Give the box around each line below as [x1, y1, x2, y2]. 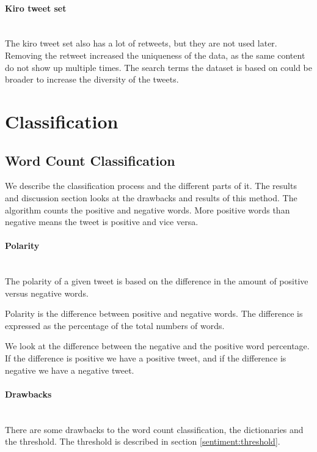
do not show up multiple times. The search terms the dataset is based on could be [5, 61, 313, 73]
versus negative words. [5, 286, 89, 299]
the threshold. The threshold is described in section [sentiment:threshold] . [5, 435, 280, 448]
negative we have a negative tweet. [5, 363, 134, 376]
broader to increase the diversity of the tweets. [5, 73, 179, 86]
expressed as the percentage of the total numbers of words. [5, 319, 225, 332]
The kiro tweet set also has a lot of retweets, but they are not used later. [5, 37, 277, 50]
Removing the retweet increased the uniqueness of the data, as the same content [5, 48, 305, 61]
